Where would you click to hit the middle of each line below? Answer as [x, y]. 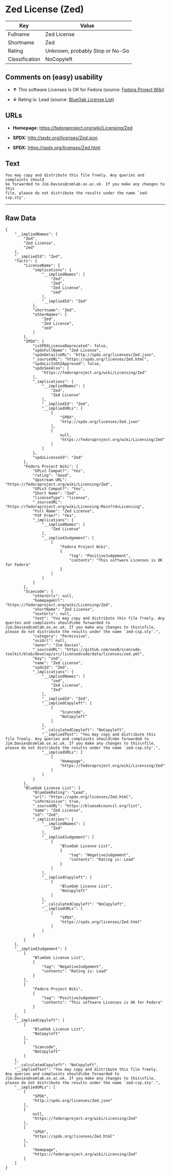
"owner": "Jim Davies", [58, 645]
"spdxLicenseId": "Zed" [58, 458]
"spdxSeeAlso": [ [51, 369]
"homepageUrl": [49, 601]
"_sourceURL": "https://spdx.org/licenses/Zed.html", [91, 359]
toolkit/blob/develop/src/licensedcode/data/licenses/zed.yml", [75, 654]
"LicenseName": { [42, 266]
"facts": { [26, 261]
